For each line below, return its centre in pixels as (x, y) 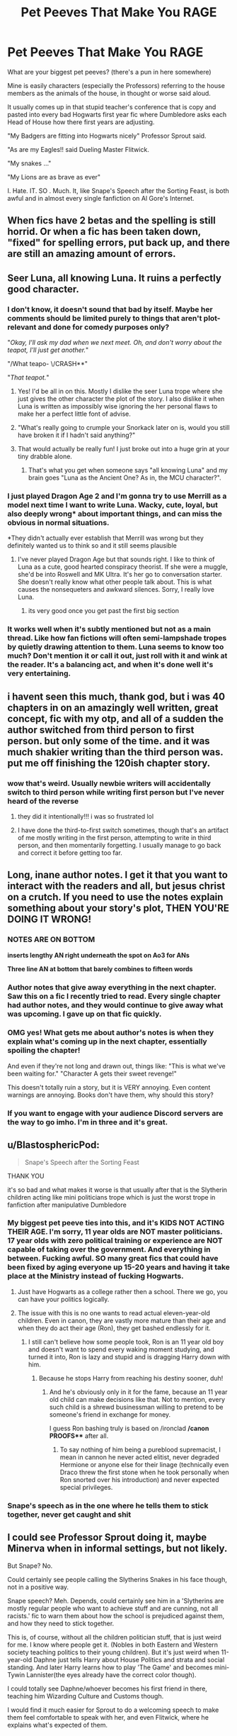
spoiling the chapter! (44, 1051)
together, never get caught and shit (69, 1514)
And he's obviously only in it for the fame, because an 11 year (138, 1392)
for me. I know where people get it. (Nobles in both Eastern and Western (112, 1644)
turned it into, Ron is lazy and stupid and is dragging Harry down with (129, 1356)
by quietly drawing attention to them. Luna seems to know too (116, 647)
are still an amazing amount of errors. (92, 254)
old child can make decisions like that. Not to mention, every (137, 1399)
